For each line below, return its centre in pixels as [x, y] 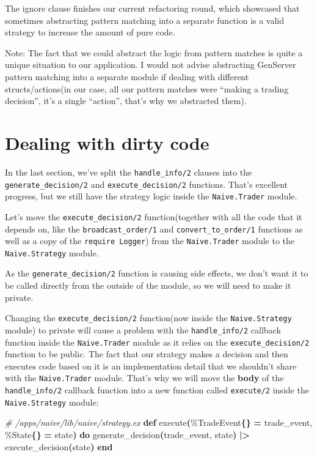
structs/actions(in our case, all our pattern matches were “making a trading [147, 88]
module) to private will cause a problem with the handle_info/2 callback [143, 329]
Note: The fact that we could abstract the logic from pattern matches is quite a [154, 52]
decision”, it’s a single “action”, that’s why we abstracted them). [126, 101]
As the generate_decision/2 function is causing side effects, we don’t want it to [157, 273]
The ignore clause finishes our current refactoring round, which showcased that [152, 8]
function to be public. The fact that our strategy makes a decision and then [147, 354]
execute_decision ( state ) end [59, 446]
